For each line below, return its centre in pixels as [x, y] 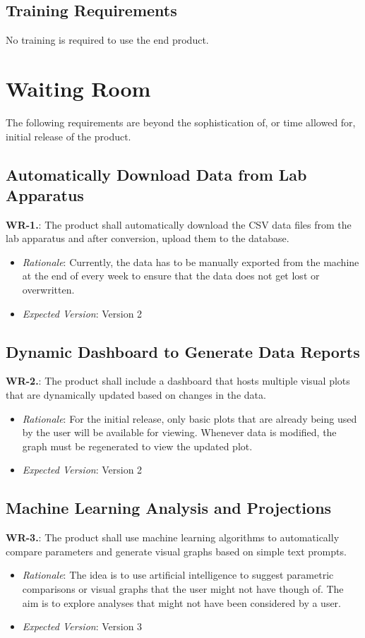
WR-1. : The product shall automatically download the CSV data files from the [179, 224]
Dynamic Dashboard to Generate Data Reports [183, 351]
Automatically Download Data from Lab [156, 174]
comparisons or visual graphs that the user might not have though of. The [183, 589]
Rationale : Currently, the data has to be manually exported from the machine [191, 261]
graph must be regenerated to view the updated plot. [137, 446]
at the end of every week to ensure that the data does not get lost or [171, 276]
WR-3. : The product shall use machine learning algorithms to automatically [173, 537]
